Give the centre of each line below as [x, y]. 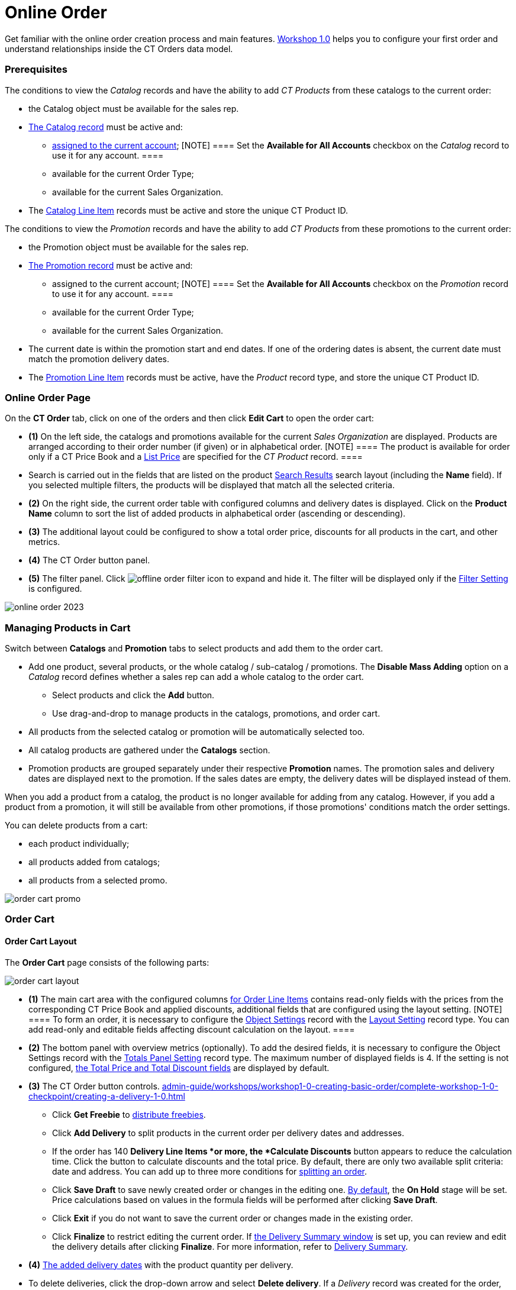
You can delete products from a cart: [76, 825]
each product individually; [79, 844]
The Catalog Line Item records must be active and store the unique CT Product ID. [188, 210]
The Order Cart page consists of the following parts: [107, 962]
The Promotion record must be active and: [111, 265]
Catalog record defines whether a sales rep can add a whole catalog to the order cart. [196, 677]
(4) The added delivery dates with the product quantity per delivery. [161, 1265]
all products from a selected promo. [98, 880]
